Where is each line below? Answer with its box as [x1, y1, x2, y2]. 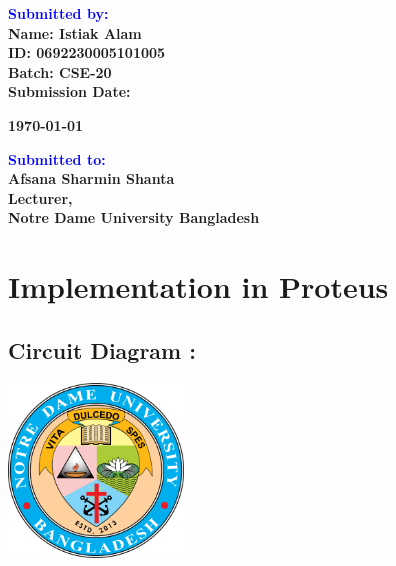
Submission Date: [8, 81, 131, 102]
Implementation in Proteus [8, 266, 389, 307]
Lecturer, [8, 187, 73, 208]
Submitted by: [8, 3, 109, 23]
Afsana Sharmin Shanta [8, 168, 175, 189]
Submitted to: [8, 148, 106, 169]
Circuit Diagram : [8, 334, 196, 365]
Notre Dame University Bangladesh [8, 207, 260, 228]
